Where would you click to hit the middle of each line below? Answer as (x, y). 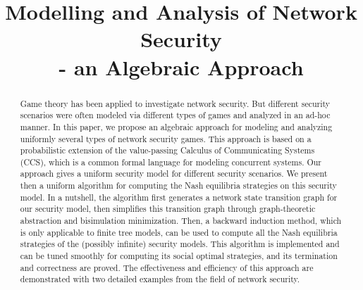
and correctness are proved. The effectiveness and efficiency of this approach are (167, 267)
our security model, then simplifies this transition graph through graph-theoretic (168, 209)
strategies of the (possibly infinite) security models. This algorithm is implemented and (180, 244)
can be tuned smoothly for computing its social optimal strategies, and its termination (179, 256)
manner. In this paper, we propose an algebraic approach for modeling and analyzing (176, 126)
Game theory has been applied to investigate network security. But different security (175, 103)
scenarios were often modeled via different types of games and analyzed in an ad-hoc (175, 115)
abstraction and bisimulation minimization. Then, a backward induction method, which (181, 221)
